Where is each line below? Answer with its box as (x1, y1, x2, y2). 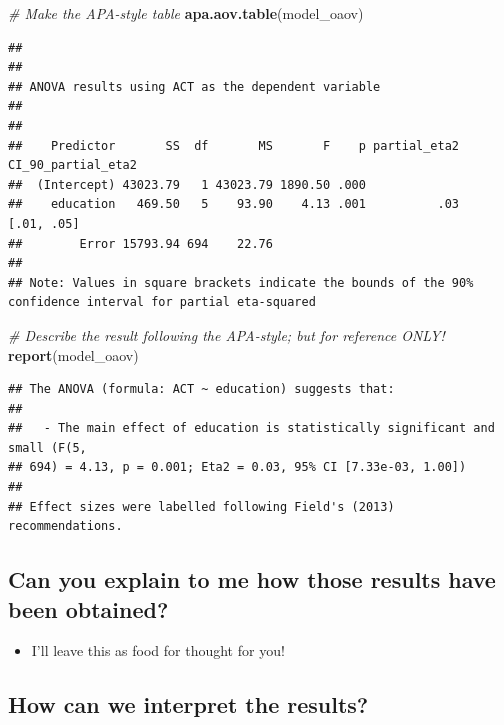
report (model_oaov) (8, 344, 139, 365)
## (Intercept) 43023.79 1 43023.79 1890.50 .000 (8, 177, 366, 192)
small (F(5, (8, 440, 87, 455)
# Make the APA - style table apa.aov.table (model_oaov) (8, 3, 364, 23)
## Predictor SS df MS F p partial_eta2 (8, 138, 460, 153)
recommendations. (8, 519, 123, 534)
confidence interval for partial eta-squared (8, 295, 316, 310)
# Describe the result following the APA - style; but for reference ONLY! (8, 324, 445, 345)
